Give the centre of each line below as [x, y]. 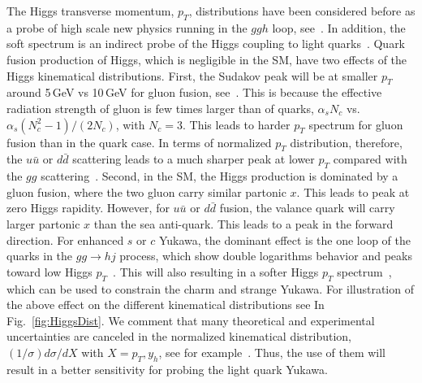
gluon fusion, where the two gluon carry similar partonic [146, 191]
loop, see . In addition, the [339, 27]
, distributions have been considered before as [302, 11]
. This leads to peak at [353, 191]
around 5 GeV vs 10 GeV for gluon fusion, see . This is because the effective [194, 92]
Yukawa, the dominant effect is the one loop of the [284, 239]
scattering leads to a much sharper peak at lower [194, 159]
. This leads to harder [237, 124]
